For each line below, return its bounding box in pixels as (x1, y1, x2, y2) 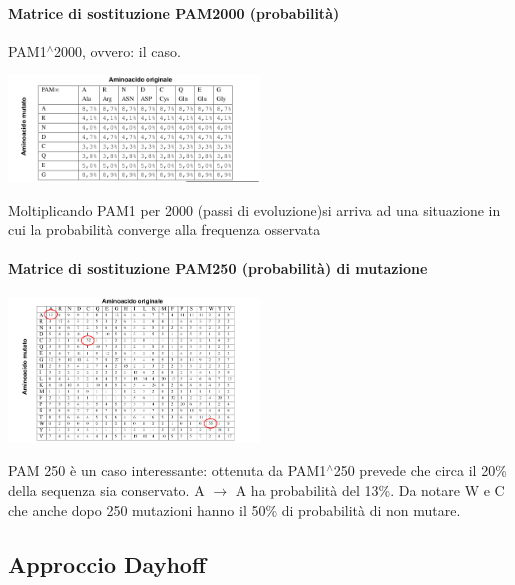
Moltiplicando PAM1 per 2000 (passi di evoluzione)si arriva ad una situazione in (8, 199, 501, 220)
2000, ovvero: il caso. (54, 40, 181, 61)
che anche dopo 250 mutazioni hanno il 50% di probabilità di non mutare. (8, 499, 461, 520)
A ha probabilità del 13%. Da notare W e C (235, 479, 505, 500)
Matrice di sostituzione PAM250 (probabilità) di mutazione (8, 258, 428, 279)
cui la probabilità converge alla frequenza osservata (8, 219, 321, 240)
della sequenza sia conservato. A (8, 479, 205, 500)
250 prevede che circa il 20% (333, 460, 507, 481)
